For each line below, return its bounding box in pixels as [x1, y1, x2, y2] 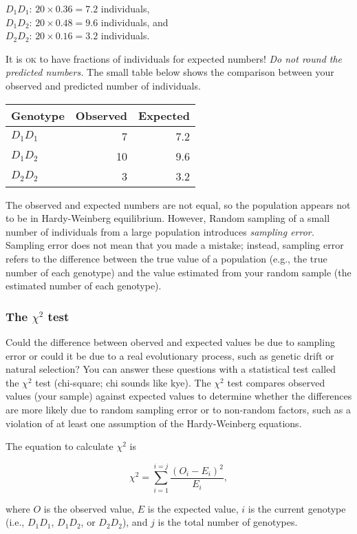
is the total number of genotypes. [158, 515, 298, 529]
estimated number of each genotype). [6, 278, 162, 293]
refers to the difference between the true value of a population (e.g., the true [6, 251, 327, 265]
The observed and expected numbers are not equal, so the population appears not [6, 197, 351, 212]
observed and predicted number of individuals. [6, 78, 201, 92]
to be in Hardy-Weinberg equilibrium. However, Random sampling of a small [6, 211, 330, 225]
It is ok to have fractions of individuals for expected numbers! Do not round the [6, 51, 343, 65]
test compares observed [227, 375, 325, 389]
